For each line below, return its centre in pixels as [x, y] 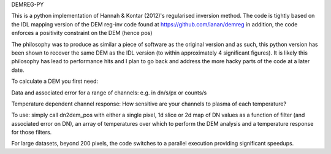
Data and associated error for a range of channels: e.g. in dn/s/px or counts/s [109, 93]
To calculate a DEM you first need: [55, 81]
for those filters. [32, 133]
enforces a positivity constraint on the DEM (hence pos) [82, 33]
